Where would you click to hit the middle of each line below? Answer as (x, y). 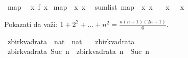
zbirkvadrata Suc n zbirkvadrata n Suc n (78, 51)
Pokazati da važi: (31, 24)
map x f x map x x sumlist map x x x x (96, 7)
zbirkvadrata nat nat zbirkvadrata (71, 41)
